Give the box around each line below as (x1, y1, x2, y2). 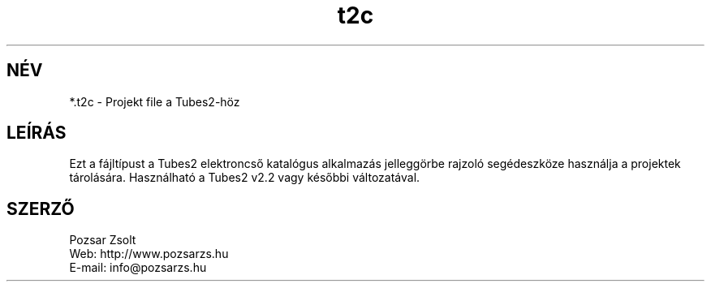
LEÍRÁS (6, 123, 67, 144)
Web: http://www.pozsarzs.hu (69, 247, 229, 261)
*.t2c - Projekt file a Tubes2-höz (69, 94, 240, 109)
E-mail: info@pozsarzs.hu (69, 260, 207, 275)
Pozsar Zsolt (69, 233, 136, 247)
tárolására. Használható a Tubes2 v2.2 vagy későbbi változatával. (69, 170, 420, 185)
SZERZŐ (6, 198, 75, 219)
